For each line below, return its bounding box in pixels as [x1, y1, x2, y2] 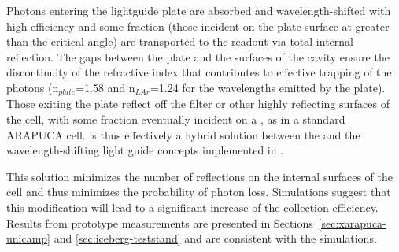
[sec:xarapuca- [318, 214, 386, 231]
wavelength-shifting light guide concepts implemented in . [6, 142, 284, 158]
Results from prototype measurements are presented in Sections [6, 214, 313, 231]
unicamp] [6, 230, 51, 246]
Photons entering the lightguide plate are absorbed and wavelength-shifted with [6, 2, 391, 18]
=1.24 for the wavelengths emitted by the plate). [150, 79, 386, 95]
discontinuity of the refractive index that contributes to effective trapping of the [6, 64, 392, 80]
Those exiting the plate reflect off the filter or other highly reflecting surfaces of [6, 95, 390, 112]
